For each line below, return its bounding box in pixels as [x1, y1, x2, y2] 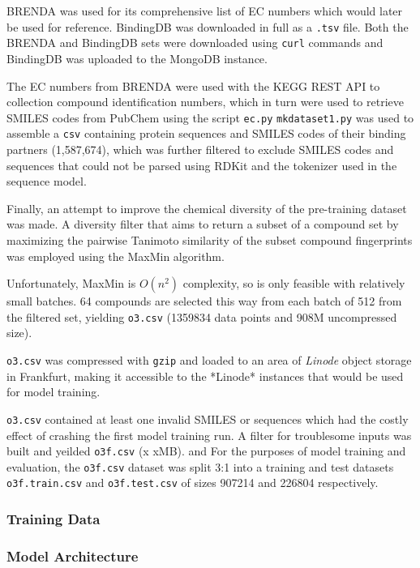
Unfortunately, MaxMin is [6, 275, 136, 292]
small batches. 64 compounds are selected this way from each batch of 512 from [6, 293, 402, 310]
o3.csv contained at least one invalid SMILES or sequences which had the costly [6, 410, 409, 427]
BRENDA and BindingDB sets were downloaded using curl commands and [6, 34, 384, 51]
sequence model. [6, 173, 87, 190]
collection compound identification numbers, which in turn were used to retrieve [6, 93, 404, 110]
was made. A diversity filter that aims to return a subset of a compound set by [6, 216, 399, 233]
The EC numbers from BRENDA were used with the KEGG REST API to [6, 77, 380, 94]
